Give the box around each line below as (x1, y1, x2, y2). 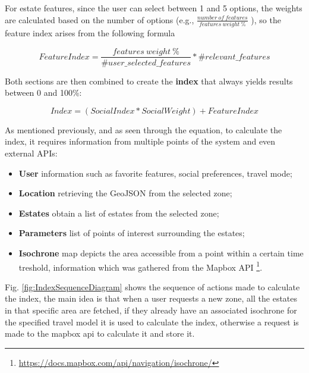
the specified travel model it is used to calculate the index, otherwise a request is (5, 315, 299, 328)
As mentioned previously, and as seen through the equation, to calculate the (5, 123, 282, 136)
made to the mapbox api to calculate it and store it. (5, 327, 195, 340)
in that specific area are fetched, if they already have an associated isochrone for (5, 303, 297, 316)
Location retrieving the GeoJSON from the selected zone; (18, 187, 232, 199)
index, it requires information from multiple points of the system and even (5, 135, 276, 148)
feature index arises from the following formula (5, 26, 175, 39)
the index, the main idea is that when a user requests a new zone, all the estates (5, 292, 298, 305)
